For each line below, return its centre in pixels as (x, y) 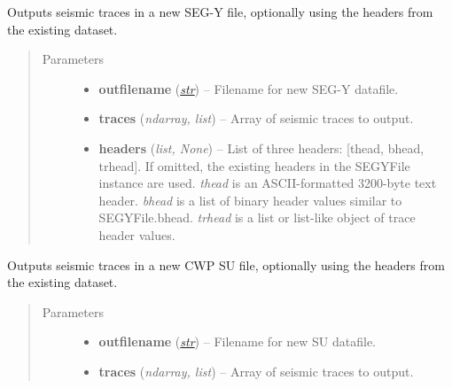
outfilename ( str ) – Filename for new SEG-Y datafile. (249, 88)
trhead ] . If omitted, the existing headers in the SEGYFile (254, 165)
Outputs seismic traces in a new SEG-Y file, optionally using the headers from (220, 12)
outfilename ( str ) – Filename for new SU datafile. (238, 341)
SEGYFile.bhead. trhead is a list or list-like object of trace (257, 217)
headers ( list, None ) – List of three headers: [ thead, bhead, (261, 147)
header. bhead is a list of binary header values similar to (250, 200)
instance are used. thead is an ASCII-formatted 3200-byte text (268, 183)
